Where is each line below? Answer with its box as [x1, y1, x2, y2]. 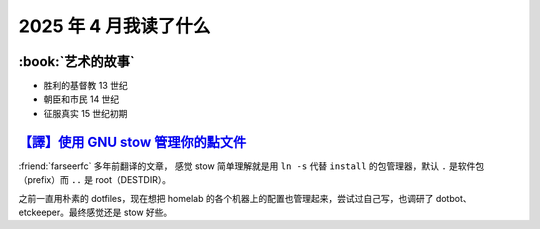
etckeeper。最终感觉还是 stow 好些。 [18, 206, 173, 218]
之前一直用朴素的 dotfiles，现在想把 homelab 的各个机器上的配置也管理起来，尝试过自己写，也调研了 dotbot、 [18, 192, 472, 204]
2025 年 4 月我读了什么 [18, 15, 211, 37]
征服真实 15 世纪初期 [43, 107, 128, 119]
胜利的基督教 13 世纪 [43, 80, 129, 92]
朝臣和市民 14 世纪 [43, 93, 120, 105]
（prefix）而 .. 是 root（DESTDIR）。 [18, 174, 172, 186]
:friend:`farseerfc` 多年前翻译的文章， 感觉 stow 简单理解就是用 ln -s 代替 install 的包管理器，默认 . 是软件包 [18, 160, 485, 172]
